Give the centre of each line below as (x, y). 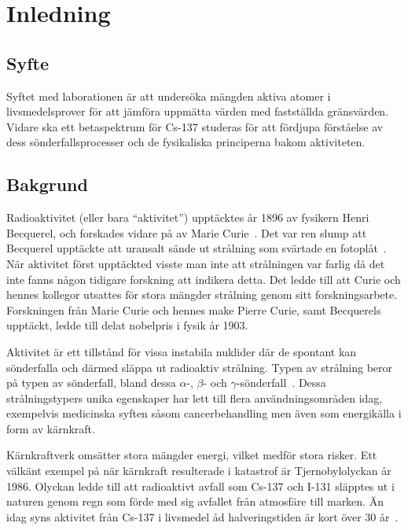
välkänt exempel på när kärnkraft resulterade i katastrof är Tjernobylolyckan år (199, 471)
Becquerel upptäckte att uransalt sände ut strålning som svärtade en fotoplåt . (197, 248)
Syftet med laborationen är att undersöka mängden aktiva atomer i (169, 96)
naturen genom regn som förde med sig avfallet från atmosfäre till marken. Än (195, 501)
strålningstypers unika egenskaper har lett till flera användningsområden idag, (195, 397)
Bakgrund (47, 184)
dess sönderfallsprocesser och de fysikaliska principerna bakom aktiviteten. (186, 142)
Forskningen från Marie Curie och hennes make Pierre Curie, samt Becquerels (194, 309)
